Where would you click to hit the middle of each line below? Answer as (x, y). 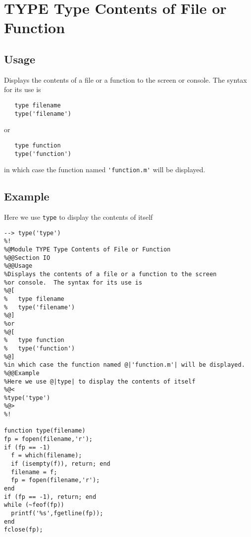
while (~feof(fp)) (34, 505)
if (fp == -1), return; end (50, 497)
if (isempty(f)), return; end (61, 464)
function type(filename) (45, 431)
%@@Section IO (27, 258)
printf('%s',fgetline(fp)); (57, 513)
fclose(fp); (24, 530)
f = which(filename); (47, 456)
